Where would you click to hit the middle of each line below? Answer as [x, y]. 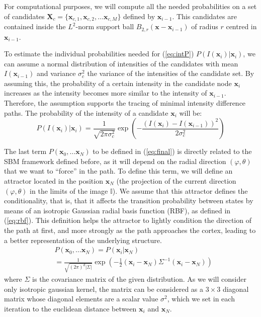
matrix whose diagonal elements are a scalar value [81, 299]
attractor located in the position [54, 181]
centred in [241, 26]
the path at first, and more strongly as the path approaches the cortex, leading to [130, 230]
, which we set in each [201, 299]
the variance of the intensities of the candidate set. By [171, 73]
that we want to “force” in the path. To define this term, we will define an [118, 171]
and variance [56, 73]
